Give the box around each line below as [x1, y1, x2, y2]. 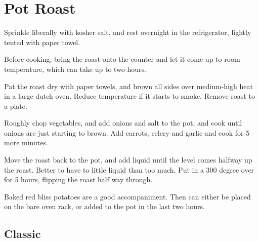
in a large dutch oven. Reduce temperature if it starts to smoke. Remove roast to [4, 91, 255, 101]
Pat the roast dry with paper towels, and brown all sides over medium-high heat [4, 80, 253, 91]
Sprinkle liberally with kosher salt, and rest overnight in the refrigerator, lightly [4, 27, 251, 37]
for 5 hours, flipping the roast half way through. [4, 174, 153, 185]
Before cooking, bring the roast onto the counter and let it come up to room [4, 54, 240, 64]
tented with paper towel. [4, 36, 80, 47]
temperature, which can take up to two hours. [4, 63, 146, 74]
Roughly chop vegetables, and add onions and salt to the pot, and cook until [4, 117, 242, 128]
